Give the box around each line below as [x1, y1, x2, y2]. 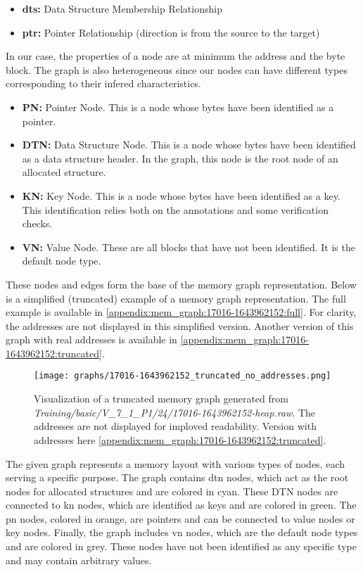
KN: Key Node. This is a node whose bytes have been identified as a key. [22, 188, 340, 203]
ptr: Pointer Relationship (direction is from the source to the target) [22, 25, 320, 39]
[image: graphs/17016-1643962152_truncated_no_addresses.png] [34, 371, 331, 381]
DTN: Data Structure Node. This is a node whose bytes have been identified [22, 137, 356, 152]
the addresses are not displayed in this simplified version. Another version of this [6, 318, 354, 333]
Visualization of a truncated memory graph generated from [34, 391, 288, 406]
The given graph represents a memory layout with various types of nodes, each [6, 456, 345, 471]
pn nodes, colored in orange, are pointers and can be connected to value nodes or [6, 511, 355, 526]
